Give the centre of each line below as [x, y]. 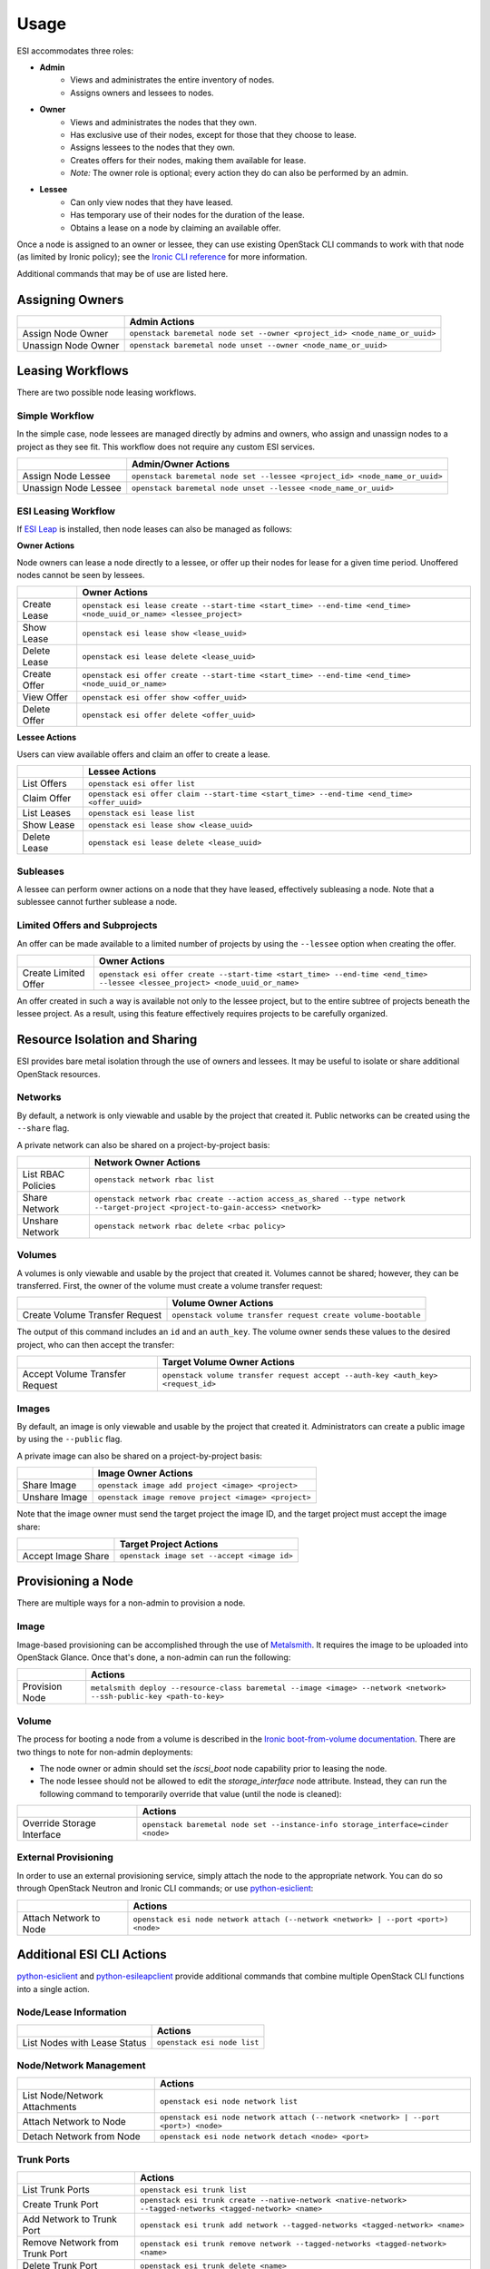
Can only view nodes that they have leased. [152, 202]
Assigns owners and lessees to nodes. [142, 93]
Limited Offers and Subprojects [87, 926]
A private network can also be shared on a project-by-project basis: [143, 1144]
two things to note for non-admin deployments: [105, 1752]
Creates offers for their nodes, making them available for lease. [188, 160]
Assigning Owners [70, 300]
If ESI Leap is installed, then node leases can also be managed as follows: [154, 529]
